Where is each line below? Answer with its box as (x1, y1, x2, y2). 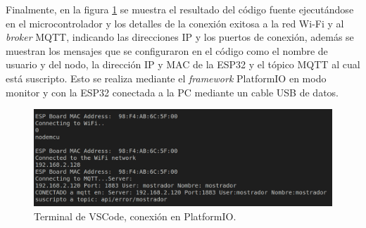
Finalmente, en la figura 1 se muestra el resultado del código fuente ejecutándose (6, 2, 354, 16)
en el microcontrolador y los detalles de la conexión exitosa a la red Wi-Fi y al (6, 15, 344, 30)
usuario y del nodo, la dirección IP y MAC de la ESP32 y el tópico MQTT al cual (6, 57, 360, 72)
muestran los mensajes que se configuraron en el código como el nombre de (6, 43, 328, 58)
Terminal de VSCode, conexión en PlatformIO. (34, 209, 236, 224)
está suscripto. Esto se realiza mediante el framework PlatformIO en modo (6, 70, 327, 85)
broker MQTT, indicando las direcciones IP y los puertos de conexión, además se (6, 30, 354, 44)
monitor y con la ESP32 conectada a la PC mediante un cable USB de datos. (6, 84, 339, 99)
